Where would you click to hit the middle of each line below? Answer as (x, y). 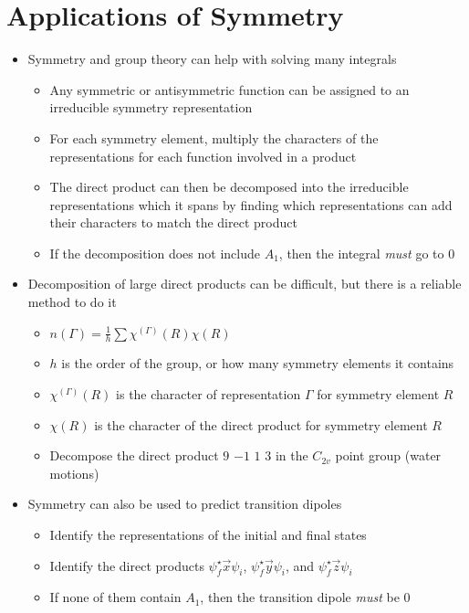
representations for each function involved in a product (203, 156)
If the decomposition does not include (155, 253)
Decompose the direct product (134, 455)
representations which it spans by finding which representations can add (251, 204)
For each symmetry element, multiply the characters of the (214, 137)
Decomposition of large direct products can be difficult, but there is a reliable (245, 284)
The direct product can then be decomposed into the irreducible (229, 187)
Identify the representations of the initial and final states (208, 535)
